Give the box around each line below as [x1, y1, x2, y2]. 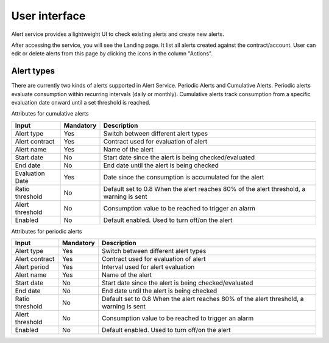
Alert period [15, 263, 49, 271]
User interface [11, 9, 86, 23]
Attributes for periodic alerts [11, 227, 82, 235]
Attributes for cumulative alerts [11, 110, 89, 117]
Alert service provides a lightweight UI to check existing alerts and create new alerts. [11, 30, 225, 38]
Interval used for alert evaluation [101, 263, 195, 271]
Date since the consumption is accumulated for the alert [103, 173, 264, 181]
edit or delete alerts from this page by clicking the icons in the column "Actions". [11, 50, 213, 57]
